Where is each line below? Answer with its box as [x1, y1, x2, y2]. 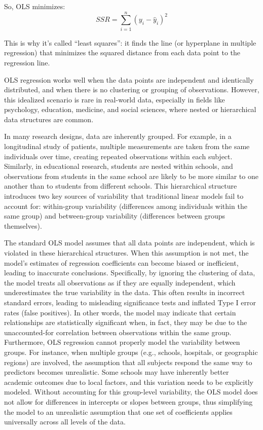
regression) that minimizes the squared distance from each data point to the [4, 47, 241, 58]
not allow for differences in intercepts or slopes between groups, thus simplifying [4, 396, 253, 407]
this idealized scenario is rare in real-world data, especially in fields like [4, 94, 225, 104]
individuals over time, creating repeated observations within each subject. [4, 151, 233, 161]
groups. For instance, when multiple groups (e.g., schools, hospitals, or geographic [4, 346, 258, 357]
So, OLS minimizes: [4, 1, 65, 11]
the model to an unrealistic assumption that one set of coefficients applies [4, 406, 233, 417]
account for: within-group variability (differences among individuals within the [4, 200, 247, 211]
